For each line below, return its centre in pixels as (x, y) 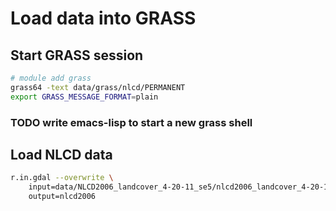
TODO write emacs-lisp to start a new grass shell (131, 122)
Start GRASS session (77, 55)
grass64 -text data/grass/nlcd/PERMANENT (98, 87)
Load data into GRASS (103, 18)
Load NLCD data (61, 154)
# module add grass (51, 78)
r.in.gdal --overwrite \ (62, 178)
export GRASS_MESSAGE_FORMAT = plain (84, 97)
